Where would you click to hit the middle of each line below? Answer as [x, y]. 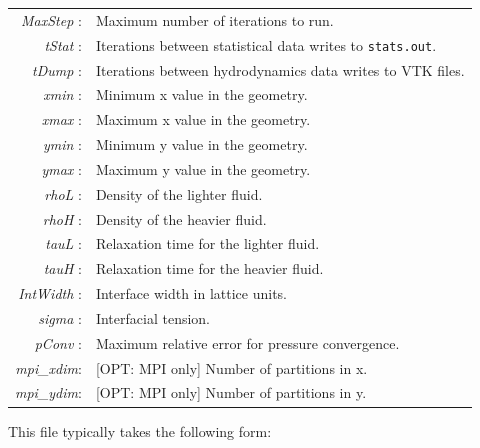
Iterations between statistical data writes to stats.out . [266, 44]
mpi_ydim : [48, 392]
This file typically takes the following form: [140, 430]
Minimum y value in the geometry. [201, 144]
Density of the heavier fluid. [181, 218]
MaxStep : [51, 19]
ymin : [62, 144]
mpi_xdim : [48, 367]
